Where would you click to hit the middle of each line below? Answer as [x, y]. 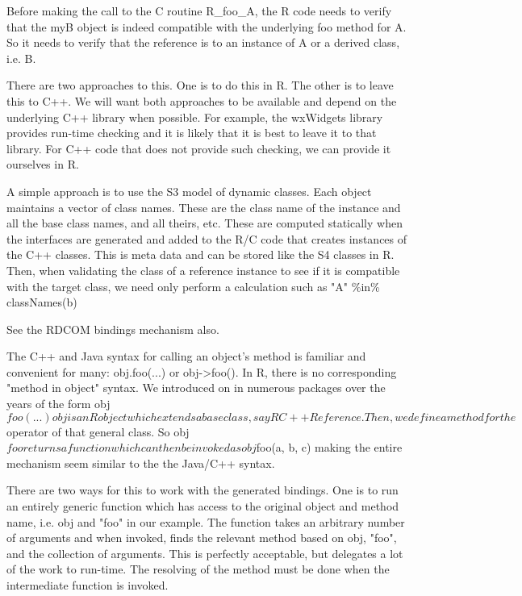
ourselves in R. [43, 164]
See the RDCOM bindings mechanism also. [113, 329]
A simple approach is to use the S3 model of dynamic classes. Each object [189, 191]
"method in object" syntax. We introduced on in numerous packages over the [196, 388]
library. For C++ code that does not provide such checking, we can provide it [199, 148]
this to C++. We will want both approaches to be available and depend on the [202, 100]
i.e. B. [21, 58]
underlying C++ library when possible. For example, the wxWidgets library [195, 117]
